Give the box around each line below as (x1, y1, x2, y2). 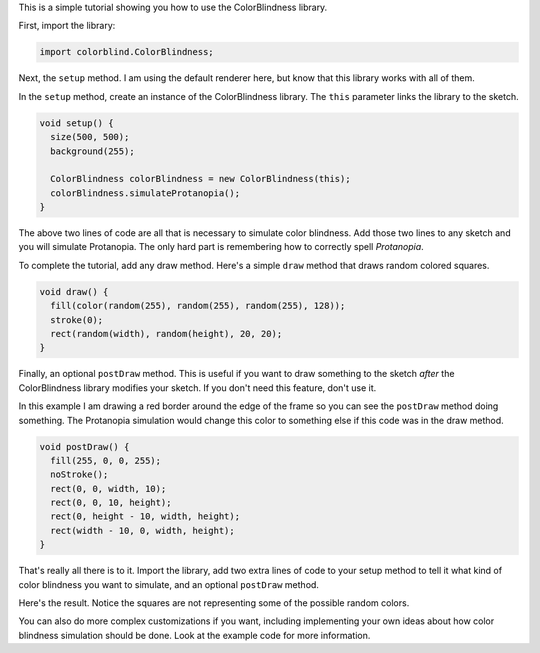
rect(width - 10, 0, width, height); (50, 525, 235, 536)
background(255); (50, 145, 135, 157)
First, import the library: (18, 20, 116, 32)
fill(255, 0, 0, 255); (50, 455, 162, 466)
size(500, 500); (50, 131, 130, 143)
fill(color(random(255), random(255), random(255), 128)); (50, 300, 346, 312)
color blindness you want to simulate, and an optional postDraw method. (18, 578, 320, 590)
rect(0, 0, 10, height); (50, 497, 172, 509)
